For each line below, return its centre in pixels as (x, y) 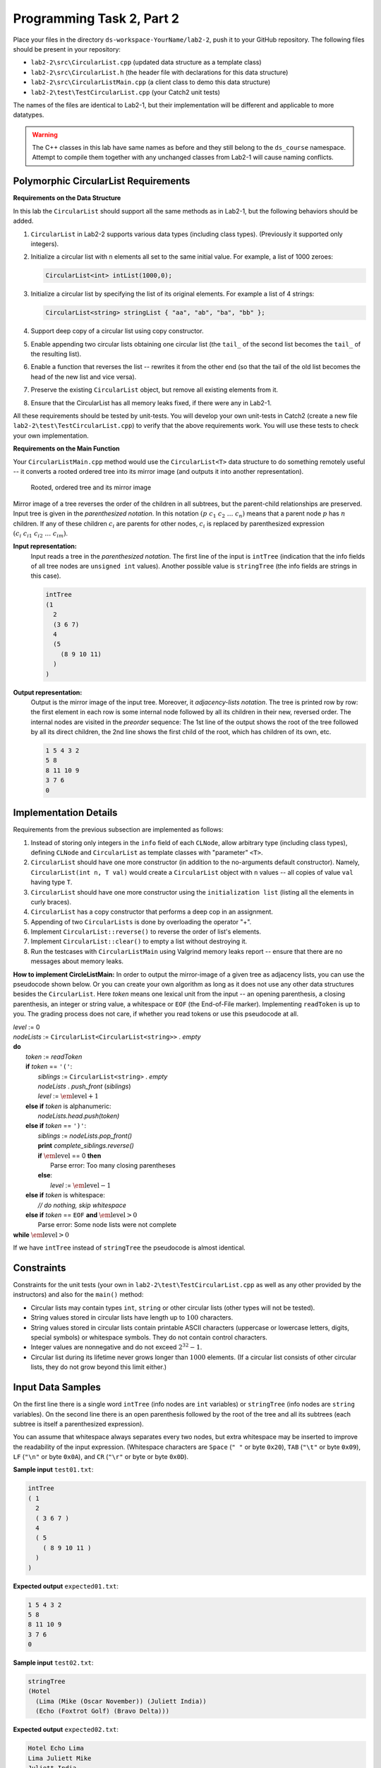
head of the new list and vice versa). (84, 377)
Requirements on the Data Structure (67, 198)
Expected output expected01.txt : (66, 1586)
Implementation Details (65, 813)
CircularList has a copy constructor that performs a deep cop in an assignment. (152, 912)
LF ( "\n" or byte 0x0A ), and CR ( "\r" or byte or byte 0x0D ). (101, 1457)
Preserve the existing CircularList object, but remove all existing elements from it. (155, 390)
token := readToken (54, 1057)
